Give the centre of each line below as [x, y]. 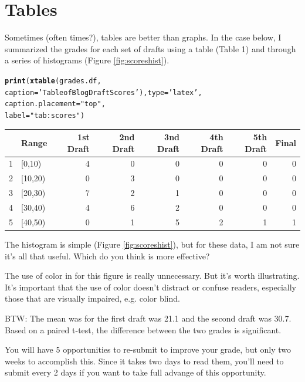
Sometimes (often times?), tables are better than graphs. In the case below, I [143, 37]
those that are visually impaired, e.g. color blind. [92, 298]
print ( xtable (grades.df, [53, 81]
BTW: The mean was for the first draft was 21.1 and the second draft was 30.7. [148, 318]
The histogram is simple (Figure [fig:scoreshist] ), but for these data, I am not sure [152, 244]
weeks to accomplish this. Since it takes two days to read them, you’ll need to [144, 361]
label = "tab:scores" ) [45, 115]
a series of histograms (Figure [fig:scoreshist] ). [87, 60]
